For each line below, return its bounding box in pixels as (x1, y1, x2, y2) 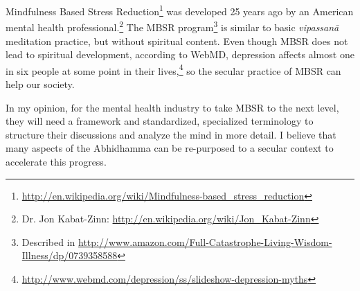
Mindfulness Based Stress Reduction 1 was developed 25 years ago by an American (6, 2, 354, 18)
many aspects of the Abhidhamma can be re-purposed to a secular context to (6, 141, 334, 155)
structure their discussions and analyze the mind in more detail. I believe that (6, 127, 336, 141)
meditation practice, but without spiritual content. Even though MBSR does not (6, 33, 348, 48)
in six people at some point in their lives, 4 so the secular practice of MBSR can (6, 61, 341, 78)
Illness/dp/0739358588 (21, 248, 118, 263)
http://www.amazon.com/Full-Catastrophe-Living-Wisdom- (78, 234, 332, 249)
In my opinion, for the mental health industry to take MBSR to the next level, (6, 100, 339, 114)
